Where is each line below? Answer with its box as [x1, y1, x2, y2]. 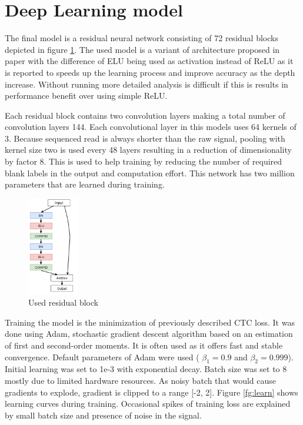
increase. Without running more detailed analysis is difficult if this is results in [5, 78, 288, 90]
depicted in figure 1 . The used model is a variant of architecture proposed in [5, 43, 280, 55]
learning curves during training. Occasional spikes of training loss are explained [5, 397, 291, 410]
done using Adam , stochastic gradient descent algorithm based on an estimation [5, 327, 293, 340]
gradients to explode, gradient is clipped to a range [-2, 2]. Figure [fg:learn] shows [5, 386, 298, 398]
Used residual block [28, 296, 99, 309]
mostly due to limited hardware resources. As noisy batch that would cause [5, 374, 277, 386]
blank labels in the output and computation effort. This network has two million [5, 166, 295, 179]
